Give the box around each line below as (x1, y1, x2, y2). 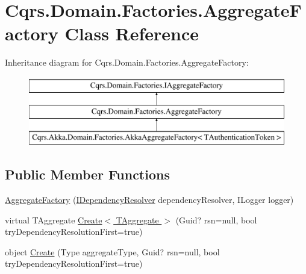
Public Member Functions (5, 165, 170, 184)
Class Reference (64, 21, 199, 46)
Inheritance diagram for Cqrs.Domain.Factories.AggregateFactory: (5, 56, 249, 69)
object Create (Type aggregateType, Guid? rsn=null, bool (5, 245, 220, 258)
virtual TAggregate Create (5, 213, 102, 226)
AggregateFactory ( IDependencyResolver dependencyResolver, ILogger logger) (5, 193, 294, 206)
